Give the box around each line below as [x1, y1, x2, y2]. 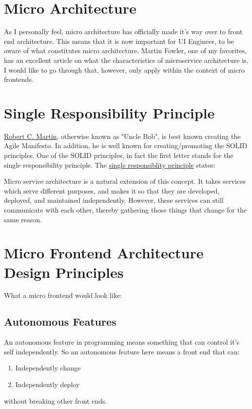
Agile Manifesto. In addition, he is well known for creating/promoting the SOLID [4, 140, 248, 151]
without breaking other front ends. [4, 395, 107, 406]
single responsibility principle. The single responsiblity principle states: [4, 159, 215, 170]
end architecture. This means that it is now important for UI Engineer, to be [4, 36, 234, 46]
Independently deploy [15, 379, 80, 390]
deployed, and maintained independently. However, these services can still [4, 195, 224, 205]
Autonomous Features [4, 314, 116, 329]
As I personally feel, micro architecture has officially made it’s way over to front [4, 26, 243, 37]
